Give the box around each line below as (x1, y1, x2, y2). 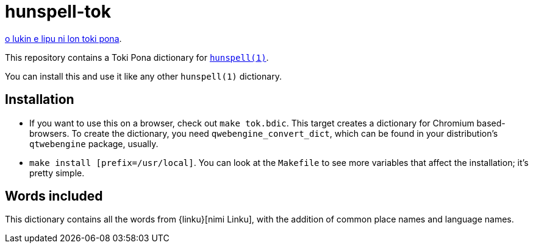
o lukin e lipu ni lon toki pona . (5, 33, 122, 44)
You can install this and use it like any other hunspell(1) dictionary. (5, 71, 282, 81)
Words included (5, 188, 103, 204)
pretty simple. (29, 167, 85, 178)
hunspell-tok (5, 1, 111, 22)
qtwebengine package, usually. (29, 138, 159, 149)
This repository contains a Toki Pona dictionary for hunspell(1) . (5, 52, 269, 63)
